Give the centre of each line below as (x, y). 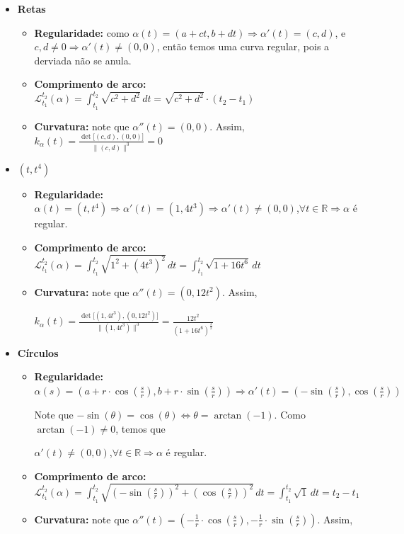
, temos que (140, 428)
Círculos (38, 352)
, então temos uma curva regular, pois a (243, 46)
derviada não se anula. (83, 60)
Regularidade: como (82, 32)
